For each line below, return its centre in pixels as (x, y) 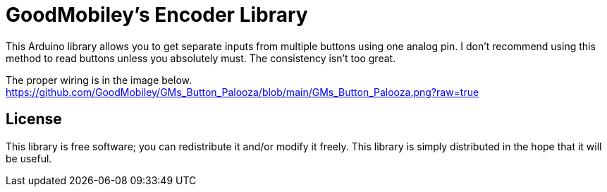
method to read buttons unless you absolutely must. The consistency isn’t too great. (201, 58)
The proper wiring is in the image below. (99, 80)
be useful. (29, 158)
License (34, 119)
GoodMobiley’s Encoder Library (157, 15)
